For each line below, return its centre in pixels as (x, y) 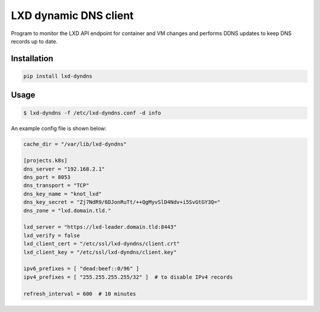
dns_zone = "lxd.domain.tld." (67, 210)
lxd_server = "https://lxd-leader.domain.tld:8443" (100, 227)
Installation (32, 59)
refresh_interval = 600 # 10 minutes (80, 294)
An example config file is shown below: (59, 128)
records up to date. (34, 41)
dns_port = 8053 (47, 177)
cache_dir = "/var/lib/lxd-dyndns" (75, 144)
